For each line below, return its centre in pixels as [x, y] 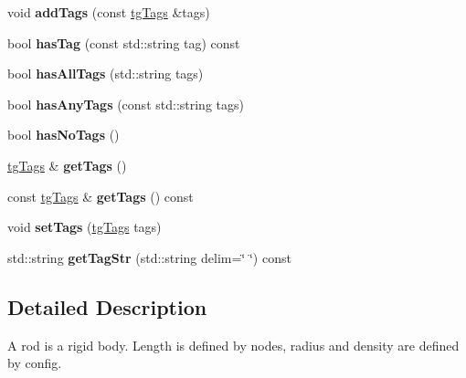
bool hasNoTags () [64, 135]
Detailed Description [107, 306]
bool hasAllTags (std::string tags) [106, 73]
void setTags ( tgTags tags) [85, 227]
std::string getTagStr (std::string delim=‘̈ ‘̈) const [149, 257]
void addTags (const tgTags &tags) [109, 12]
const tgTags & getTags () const [101, 196]
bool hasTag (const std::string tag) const [124, 42]
